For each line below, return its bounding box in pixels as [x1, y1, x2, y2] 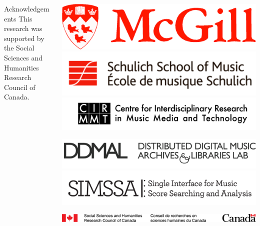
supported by [4, 32, 44, 43]
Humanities [4, 62, 39, 72]
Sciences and [4, 52, 43, 62]
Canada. [4, 91, 29, 102]
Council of [4, 81, 35, 92]
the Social [4, 42, 34, 53]
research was [4, 23, 42, 33]
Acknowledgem [4, 3, 49, 13]
